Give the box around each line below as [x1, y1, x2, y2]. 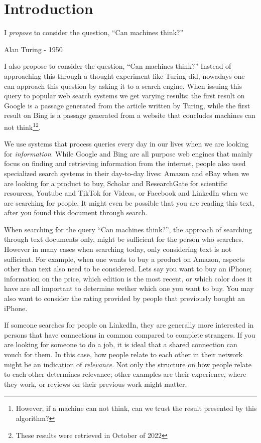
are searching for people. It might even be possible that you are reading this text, [4, 197, 254, 208]
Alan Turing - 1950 [4, 44, 63, 54]
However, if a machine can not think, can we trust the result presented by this [16, 403, 257, 413]
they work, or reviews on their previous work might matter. [4, 378, 187, 389]
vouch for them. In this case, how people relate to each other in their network [4, 349, 243, 359]
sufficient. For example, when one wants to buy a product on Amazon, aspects [4, 253, 245, 264]
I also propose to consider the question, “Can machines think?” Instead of [4, 61, 231, 71]
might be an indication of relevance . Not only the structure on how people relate [4, 359, 252, 369]
